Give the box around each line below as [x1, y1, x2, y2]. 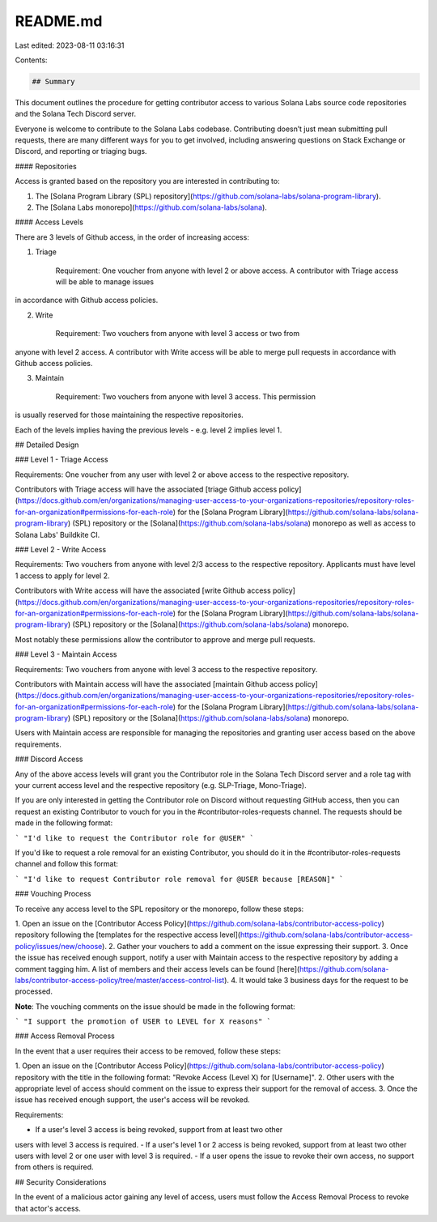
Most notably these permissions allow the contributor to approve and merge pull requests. [15, 634, 316, 644]
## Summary [32, 77, 75, 86]
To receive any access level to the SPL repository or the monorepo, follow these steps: [15, 904, 304, 913]
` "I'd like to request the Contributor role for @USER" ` [15, 833, 255, 842]
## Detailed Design [15, 440, 79, 449]
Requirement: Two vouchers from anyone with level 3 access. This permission [55, 391, 316, 401]
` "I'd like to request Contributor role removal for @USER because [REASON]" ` [15, 875, 344, 884]
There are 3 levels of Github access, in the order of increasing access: [15, 232, 250, 242]
